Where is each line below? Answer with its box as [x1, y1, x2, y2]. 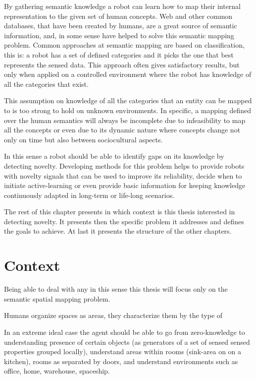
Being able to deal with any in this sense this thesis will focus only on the [4, 284, 228, 294]
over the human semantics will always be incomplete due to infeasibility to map [4, 115, 246, 125]
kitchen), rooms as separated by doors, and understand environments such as [4, 356, 238, 366]
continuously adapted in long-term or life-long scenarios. [4, 189, 175, 200]
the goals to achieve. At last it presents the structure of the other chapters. [4, 226, 232, 236]
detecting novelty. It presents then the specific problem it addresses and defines [4, 216, 244, 226]
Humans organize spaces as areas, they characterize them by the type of [4, 310, 223, 320]
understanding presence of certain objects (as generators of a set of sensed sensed [4, 336, 250, 347]
